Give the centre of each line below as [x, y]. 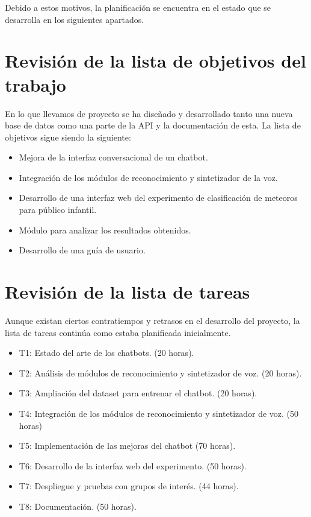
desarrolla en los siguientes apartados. [75, 19]
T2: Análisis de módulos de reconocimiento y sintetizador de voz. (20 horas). [160, 373]
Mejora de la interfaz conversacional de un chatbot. [113, 157]
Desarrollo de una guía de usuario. [82, 250]
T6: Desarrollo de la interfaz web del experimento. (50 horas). [133, 465]
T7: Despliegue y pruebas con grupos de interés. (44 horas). [129, 486]
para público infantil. [58, 210]
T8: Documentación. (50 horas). [78, 506]
